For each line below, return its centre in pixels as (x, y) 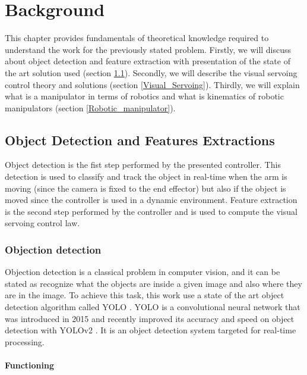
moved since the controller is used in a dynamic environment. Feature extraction (151, 200)
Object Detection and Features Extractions (140, 140)
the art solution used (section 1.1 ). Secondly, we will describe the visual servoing (151, 72)
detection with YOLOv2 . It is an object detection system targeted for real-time (151, 330)
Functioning (30, 365)
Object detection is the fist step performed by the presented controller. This (143, 165)
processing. (25, 341)
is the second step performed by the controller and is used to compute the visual (151, 211)
